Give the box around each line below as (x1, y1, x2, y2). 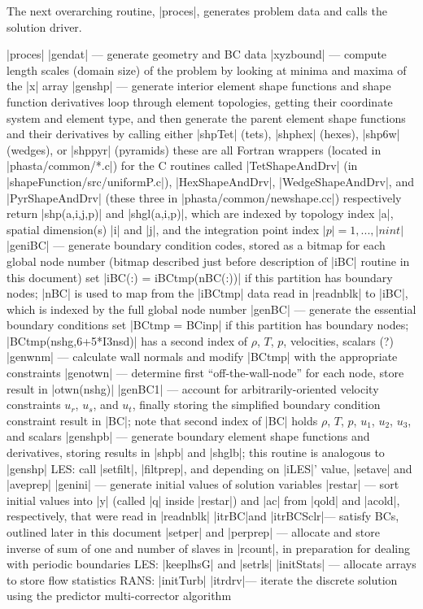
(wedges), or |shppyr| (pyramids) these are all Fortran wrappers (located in (7, 141, 382, 158)
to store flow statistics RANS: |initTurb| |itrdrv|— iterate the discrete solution (7, 571, 398, 588)
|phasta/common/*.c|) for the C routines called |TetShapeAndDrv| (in (7, 157, 358, 174)
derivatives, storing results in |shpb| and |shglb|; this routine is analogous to (7, 444, 385, 461)
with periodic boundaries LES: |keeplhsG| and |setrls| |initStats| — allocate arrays (7, 555, 416, 572)
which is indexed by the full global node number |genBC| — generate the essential (7, 300, 416, 317)
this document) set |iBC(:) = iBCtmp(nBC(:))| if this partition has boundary (7, 268, 393, 285)
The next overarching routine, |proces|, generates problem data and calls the (7, 2, 387, 19)
